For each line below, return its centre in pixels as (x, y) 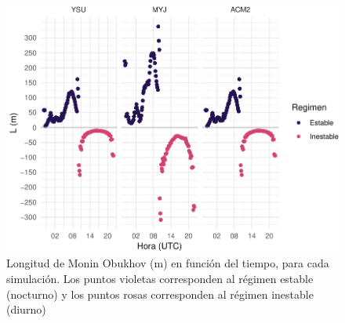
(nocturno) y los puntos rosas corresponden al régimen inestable (160, 294)
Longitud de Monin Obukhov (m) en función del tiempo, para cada (168, 263)
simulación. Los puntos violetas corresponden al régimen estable (160, 278)
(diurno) (26, 309)
